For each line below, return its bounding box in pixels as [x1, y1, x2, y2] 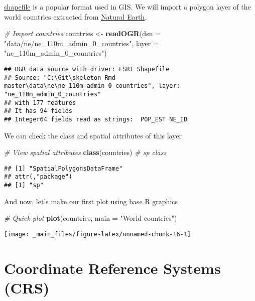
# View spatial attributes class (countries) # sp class [4, 147, 167, 158]
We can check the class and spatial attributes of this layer [4, 130, 182, 140]
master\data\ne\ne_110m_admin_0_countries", [4, 82, 155, 90]
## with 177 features [4, 99, 76, 106]
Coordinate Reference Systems [4, 257, 221, 278]
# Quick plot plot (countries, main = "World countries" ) [4, 213, 177, 223]
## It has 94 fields [4, 107, 73, 115]
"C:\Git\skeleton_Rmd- [43, 74, 119, 81]
